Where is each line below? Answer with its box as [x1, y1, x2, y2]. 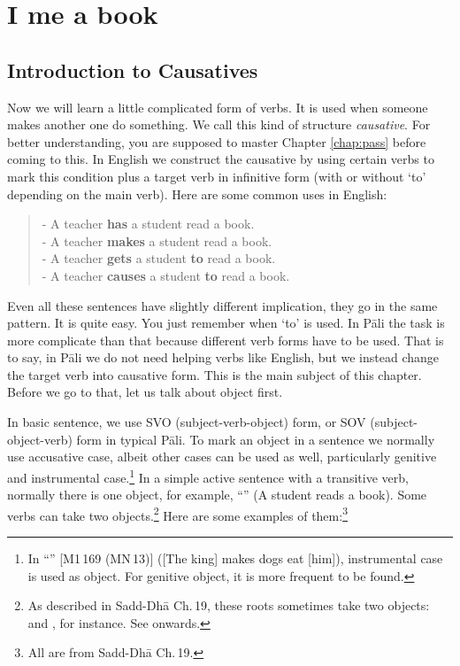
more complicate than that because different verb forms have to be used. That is [7, 330, 444, 349]
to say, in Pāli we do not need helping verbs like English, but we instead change [7, 348, 440, 367]
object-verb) [7, 430, 73, 448]
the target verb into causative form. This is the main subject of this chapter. [7, 365, 422, 383]
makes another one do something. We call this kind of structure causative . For [7, 115, 431, 134]
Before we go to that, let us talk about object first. [7, 383, 283, 401]
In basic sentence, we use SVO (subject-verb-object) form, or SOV [7, 413, 366, 431]
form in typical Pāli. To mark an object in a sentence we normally [76, 430, 435, 448]
